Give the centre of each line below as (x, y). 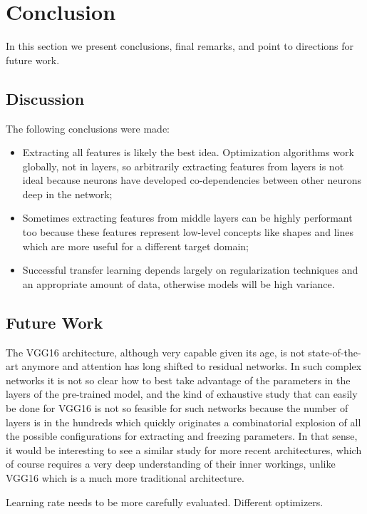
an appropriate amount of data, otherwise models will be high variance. (179, 283)
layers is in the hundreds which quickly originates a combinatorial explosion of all (183, 422)
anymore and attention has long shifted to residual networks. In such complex (192, 366)
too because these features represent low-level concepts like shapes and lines (188, 232)
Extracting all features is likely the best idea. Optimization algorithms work (188, 152)
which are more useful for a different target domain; (136, 246)
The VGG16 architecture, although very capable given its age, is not (155, 352)
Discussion (45, 98)
